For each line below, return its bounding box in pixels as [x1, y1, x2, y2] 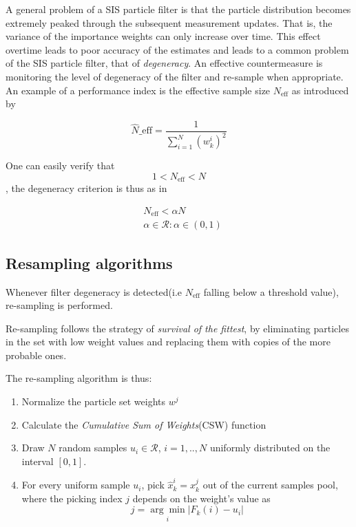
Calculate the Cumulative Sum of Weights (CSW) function [21, 417, 266, 431]
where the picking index [21, 491, 123, 505]
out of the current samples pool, [202, 477, 338, 492]
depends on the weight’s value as [132, 491, 271, 505]
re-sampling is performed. [6, 298, 113, 312]
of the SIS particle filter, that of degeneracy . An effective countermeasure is [6, 56, 323, 70]
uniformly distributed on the [209, 440, 331, 455]
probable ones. [6, 347, 67, 362]
